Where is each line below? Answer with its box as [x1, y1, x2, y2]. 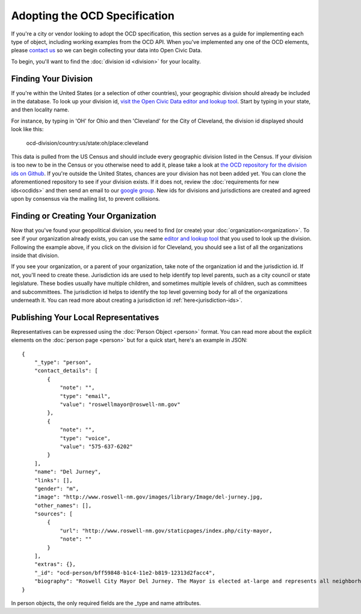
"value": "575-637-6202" [60, 443, 134, 450]
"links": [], [34, 477, 73, 484]
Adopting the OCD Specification [11, 9, 174, 22]
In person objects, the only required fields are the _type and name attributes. [11, 599, 201, 607]
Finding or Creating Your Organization [11, 210, 156, 221]
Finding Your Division [11, 73, 93, 84]
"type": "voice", [60, 435, 111, 441]
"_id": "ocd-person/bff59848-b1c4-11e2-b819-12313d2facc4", [34, 569, 216, 576]
